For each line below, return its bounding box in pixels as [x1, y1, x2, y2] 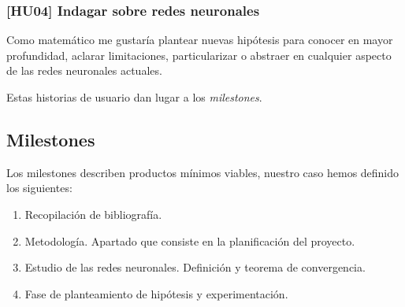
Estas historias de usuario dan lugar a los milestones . [6, 89, 262, 105]
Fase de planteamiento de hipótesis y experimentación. [24, 285, 288, 301]
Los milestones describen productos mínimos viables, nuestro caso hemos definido [6, 164, 399, 180]
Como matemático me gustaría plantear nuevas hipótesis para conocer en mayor [6, 31, 393, 48]
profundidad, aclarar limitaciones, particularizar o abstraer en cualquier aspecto [6, 46, 392, 63]
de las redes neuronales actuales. [6, 62, 162, 79]
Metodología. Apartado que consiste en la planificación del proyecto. [24, 232, 355, 249]
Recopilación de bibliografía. [24, 205, 162, 222]
